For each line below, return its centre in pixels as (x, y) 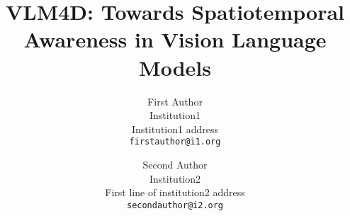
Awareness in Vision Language (175, 39)
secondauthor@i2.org (175, 205)
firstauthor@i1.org (175, 142)
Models (175, 67)
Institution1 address (175, 129)
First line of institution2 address (175, 192)
